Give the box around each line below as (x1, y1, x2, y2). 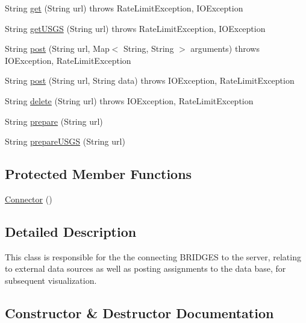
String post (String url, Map (5, 42, 110, 55)
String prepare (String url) (5, 114, 103, 127)
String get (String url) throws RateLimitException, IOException (5, 2, 243, 14)
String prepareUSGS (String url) (5, 135, 125, 148)
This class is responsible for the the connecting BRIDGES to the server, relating (5, 250, 301, 263)
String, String (123, 42, 174, 55)
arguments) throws (190, 42, 260, 55)
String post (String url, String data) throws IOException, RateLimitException (5, 74, 295, 87)
